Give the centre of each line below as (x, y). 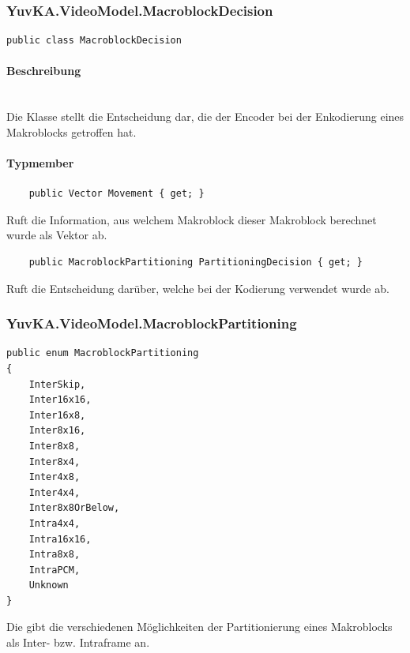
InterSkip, (57, 384)
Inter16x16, (60, 400)
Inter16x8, (57, 415)
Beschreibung (44, 71)
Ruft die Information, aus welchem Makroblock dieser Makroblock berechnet (192, 219)
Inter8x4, (55, 462)
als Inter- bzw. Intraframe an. (78, 642)
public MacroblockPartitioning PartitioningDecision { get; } (196, 262)
